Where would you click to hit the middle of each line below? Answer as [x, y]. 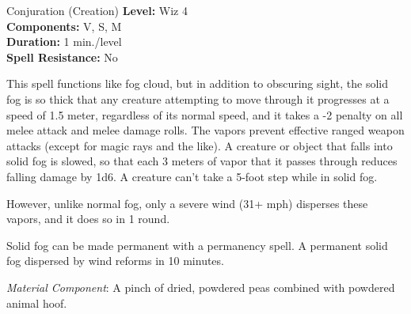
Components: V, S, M [64, 26]
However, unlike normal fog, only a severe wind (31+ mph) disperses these [187, 203]
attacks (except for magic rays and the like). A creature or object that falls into [200, 145]
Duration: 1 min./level [64, 42]
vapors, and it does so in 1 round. [88, 219]
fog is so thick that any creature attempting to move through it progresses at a [198, 98]
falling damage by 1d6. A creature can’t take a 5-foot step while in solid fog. [192, 176]
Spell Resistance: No [62, 57]
